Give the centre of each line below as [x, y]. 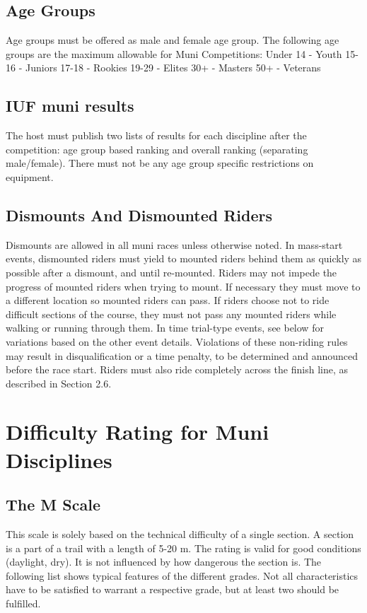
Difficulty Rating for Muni [138, 432]
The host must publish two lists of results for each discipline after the [156, 135]
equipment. [30, 176]
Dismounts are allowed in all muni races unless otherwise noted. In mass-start [174, 244]
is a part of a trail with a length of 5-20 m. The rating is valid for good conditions [183, 548]
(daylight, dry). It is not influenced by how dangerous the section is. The [164, 562]
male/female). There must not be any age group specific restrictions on [160, 163]
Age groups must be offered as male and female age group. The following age [173, 40]
